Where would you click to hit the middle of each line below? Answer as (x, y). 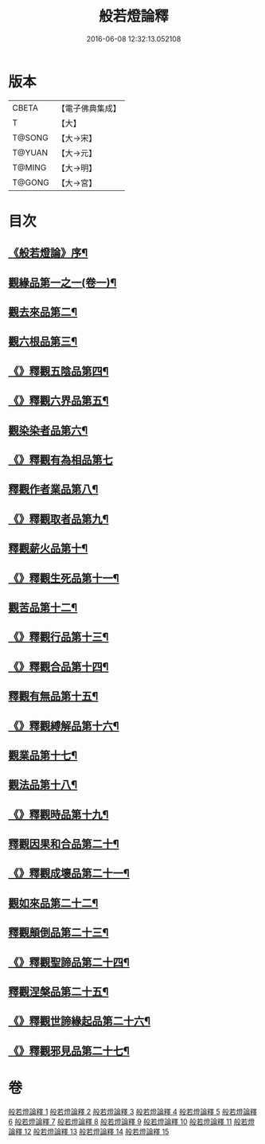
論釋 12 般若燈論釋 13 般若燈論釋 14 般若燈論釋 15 (89, 1131)
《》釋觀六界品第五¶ (58, 401)
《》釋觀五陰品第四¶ (58, 371)
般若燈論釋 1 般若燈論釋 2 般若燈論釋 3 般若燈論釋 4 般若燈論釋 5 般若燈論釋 (132, 1111)
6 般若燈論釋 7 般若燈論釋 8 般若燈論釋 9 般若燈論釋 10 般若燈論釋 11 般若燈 (132, 1121)
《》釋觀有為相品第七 (60, 460)
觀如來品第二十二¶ (53, 903)
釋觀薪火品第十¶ (48, 549)
